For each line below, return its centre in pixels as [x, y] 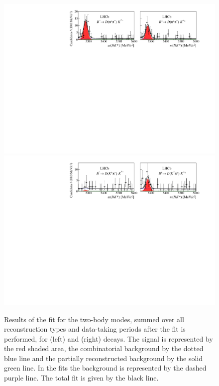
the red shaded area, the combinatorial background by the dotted [104, 348]
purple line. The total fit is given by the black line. [81, 378]
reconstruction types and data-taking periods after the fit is [95, 329]
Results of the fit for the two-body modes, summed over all [94, 319]
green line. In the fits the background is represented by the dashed [105, 368]
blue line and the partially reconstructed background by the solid [103, 358]
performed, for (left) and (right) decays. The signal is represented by [109, 338]
